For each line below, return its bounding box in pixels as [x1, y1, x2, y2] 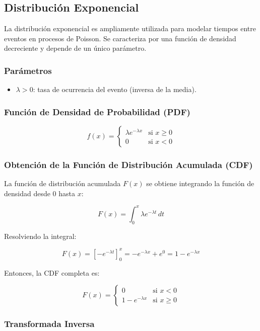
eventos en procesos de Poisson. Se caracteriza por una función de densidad [4, 33, 236, 43]
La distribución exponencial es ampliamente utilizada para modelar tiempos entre [4, 23, 256, 34]
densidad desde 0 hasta [4, 188, 76, 198]
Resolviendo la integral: [4, 230, 77, 241]
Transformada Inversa [4, 317, 95, 330]
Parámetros [4, 64, 52, 76]
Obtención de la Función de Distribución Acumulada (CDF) [4, 158, 253, 171]
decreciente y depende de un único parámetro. [4, 43, 147, 53]
